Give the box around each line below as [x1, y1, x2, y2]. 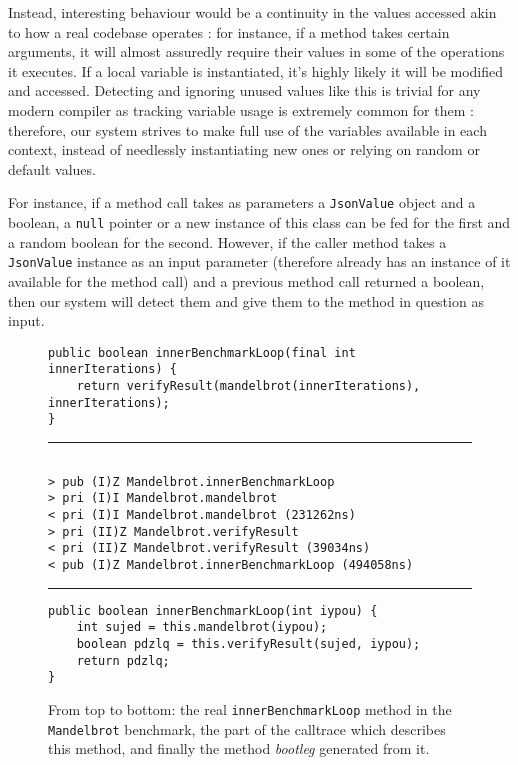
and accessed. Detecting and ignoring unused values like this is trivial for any [8, 80, 481, 101]
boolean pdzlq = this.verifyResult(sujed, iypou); [76, 636, 421, 651]
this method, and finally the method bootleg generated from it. [48, 738, 430, 759]
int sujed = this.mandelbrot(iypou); [76, 620, 328, 635]
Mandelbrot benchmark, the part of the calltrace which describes [48, 718, 446, 739]
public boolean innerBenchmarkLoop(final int [48, 345, 356, 360]
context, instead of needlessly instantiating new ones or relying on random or [8, 139, 480, 160]
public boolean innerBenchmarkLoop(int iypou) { [48, 603, 378, 618]
